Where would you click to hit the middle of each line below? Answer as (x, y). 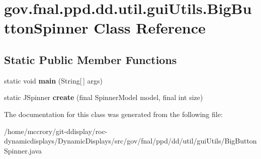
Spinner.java (23, 150)
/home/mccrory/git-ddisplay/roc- (56, 131)
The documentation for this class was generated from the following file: (113, 114)
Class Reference (150, 28)
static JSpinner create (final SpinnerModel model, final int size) (104, 97)
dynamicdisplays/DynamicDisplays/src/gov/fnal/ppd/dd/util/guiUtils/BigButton (130, 141)
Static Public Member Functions (91, 59)
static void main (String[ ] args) (53, 80)
